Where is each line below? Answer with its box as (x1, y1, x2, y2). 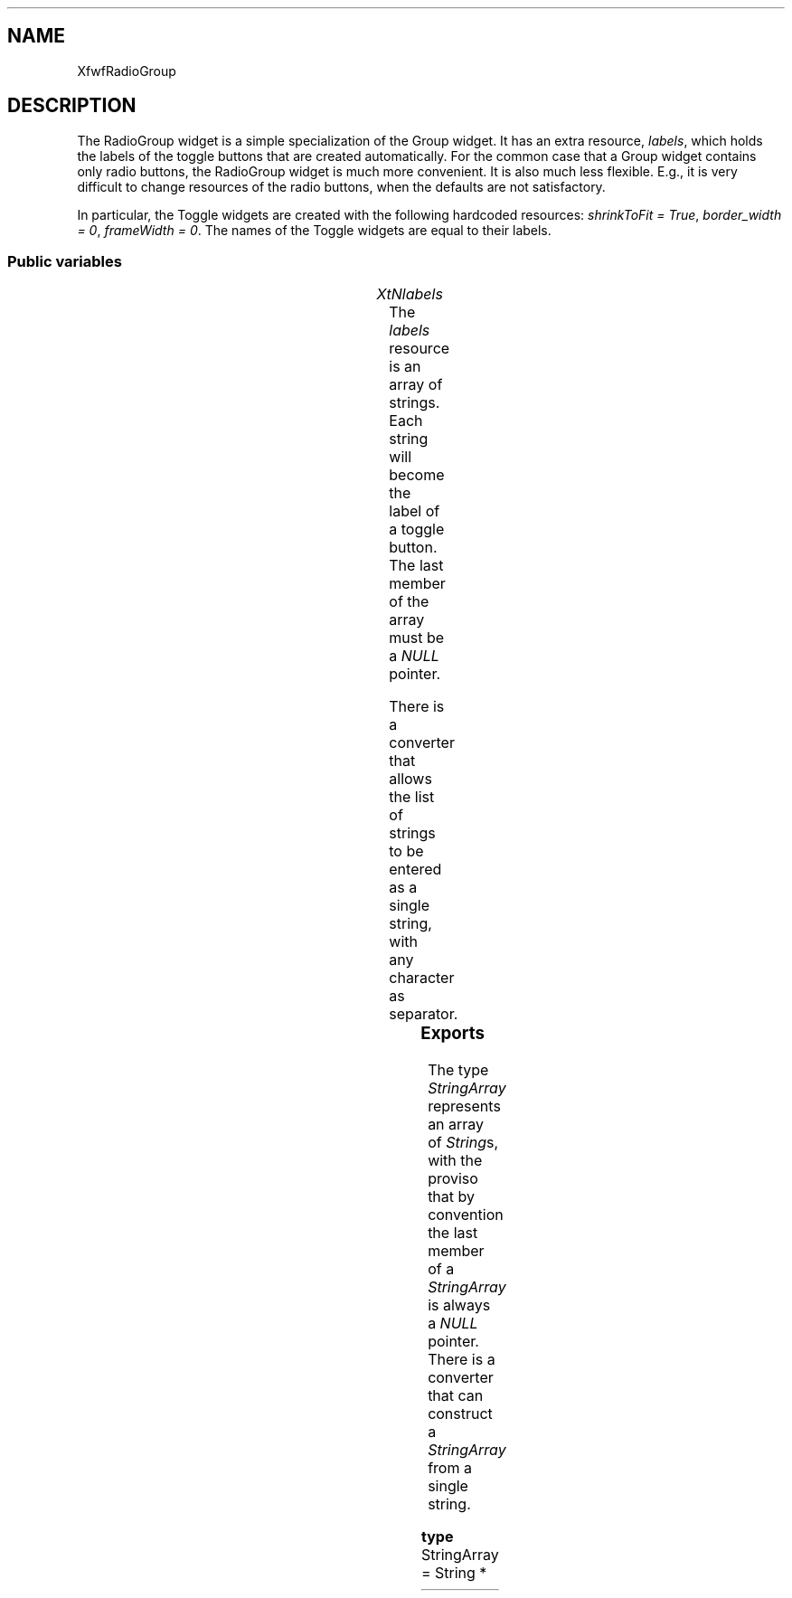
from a (428, 1459, 472, 1478)
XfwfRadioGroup (77, 62, 176, 79)
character (389, 969, 455, 988)
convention (428, 1206, 504, 1225)
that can (428, 1386, 484, 1405)
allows (389, 770, 432, 789)
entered (389, 860, 442, 879)
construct (428, 1404, 493, 1423)
